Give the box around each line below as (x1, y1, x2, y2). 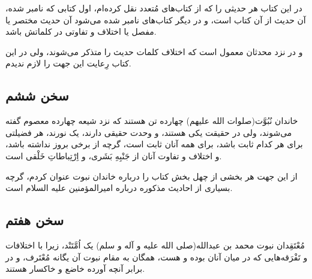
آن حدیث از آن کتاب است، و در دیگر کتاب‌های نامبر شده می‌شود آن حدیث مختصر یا (5, 13, 306, 26)
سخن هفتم (5, 211, 64, 229)
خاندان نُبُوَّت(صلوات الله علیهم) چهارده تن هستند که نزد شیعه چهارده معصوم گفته (5, 114, 298, 127)
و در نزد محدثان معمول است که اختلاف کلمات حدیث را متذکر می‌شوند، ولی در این (5, 45, 303, 57)
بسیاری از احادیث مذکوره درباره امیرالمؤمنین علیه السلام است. (5, 181, 233, 194)
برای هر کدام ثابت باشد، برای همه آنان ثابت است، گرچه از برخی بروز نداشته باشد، (5, 138, 303, 150)
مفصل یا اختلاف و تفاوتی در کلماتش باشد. (5, 25, 157, 38)
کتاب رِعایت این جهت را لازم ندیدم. (5, 57, 131, 69)
